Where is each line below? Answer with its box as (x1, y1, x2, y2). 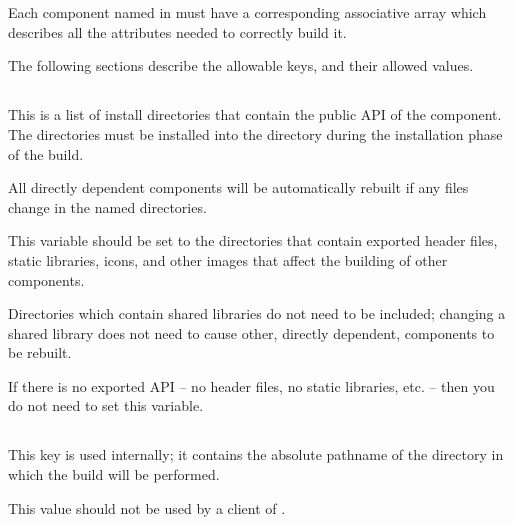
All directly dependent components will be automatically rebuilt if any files (8, 177, 469, 198)
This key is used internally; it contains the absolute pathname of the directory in (8, 444, 504, 465)
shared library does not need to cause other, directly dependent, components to (8, 322, 495, 343)
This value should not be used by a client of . (8, 497, 286, 518)
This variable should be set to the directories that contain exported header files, (8, 230, 498, 251)
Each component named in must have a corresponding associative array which (8, 2, 487, 23)
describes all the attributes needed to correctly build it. (8, 21, 347, 42)
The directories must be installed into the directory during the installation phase (8, 123, 503, 144)
